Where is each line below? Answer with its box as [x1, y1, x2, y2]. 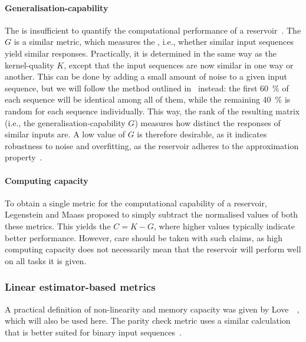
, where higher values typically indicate [153, 219, 295, 232]
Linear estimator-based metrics [5, 279, 156, 294]
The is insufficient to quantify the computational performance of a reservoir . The [5, 24, 301, 36]
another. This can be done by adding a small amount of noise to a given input [5, 70, 288, 83]
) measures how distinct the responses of [134, 116, 281, 129]
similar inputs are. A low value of [5, 128, 126, 140]
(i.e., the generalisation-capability [5, 116, 126, 129]
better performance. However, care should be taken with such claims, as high [5, 231, 283, 244]
